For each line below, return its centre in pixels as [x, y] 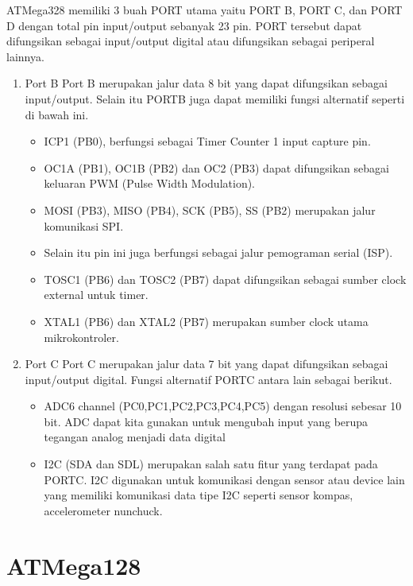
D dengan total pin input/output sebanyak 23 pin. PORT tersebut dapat [184, 25]
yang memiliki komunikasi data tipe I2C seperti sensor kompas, [199, 495]
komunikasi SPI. [84, 225]
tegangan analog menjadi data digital [135, 437]
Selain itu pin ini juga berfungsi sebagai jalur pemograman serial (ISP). [218, 252]
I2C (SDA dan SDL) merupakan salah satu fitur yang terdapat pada [211, 464]
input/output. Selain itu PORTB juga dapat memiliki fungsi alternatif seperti [215, 98]
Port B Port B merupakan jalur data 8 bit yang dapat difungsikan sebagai [206, 83]
